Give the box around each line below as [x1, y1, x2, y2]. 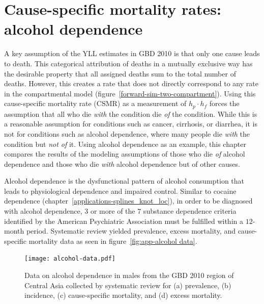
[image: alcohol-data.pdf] [24, 255, 115, 263]
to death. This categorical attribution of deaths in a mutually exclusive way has [4, 58, 253, 68]
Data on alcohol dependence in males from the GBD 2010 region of [24, 270, 234, 281]
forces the [209, 98, 240, 109]
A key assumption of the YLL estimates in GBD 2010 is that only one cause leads [4, 48, 260, 59]
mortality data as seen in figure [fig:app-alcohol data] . [28, 235, 197, 246]
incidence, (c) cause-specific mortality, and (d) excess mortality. [24, 290, 222, 300]
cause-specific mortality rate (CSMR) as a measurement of [4, 98, 187, 109]
